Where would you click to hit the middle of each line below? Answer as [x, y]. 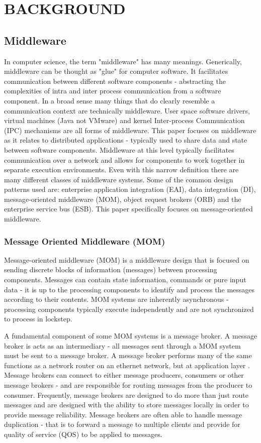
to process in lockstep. [38, 319]
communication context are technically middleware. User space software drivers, [127, 110]
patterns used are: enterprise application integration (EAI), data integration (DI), [130, 189]
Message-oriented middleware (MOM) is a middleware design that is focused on [127, 259]
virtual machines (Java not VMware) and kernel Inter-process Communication [124, 120]
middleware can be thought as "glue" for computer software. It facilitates [116, 71]
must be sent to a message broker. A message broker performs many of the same [128, 355]
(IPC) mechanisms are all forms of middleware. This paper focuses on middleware [130, 130]
